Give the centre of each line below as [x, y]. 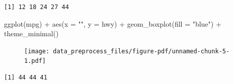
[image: [37, 51]
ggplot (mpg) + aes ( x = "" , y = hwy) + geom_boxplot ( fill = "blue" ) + [113, 23]
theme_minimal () [31, 33]
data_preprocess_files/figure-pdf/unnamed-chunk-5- [141, 51]
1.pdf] [35, 61]
